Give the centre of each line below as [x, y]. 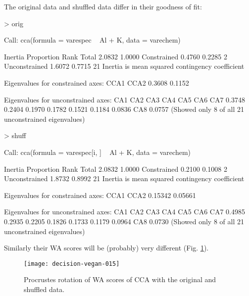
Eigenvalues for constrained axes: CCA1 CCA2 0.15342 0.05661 [100, 195]
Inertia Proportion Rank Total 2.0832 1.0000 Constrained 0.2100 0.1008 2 [116, 169]
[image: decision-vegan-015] [72, 264]
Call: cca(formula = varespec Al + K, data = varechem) [92, 40]
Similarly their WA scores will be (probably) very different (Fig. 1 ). [106, 248]
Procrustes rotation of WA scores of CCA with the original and [120, 279]
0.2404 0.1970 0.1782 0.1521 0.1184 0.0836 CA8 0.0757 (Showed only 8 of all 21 [124, 109]
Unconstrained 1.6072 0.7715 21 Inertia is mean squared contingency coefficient [124, 66]
